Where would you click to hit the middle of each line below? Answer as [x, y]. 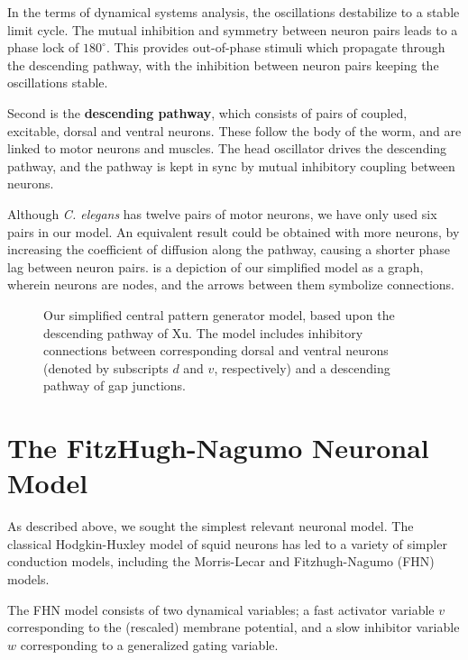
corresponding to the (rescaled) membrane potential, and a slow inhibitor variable [234, 627]
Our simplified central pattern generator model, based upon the [219, 314]
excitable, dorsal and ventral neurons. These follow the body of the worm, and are [234, 130]
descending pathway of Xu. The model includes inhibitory [203, 332]
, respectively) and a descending [302, 367]
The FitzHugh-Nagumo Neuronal [218, 448]
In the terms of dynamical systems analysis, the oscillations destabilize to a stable [234, 12]
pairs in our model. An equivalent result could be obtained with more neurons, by [234, 231]
